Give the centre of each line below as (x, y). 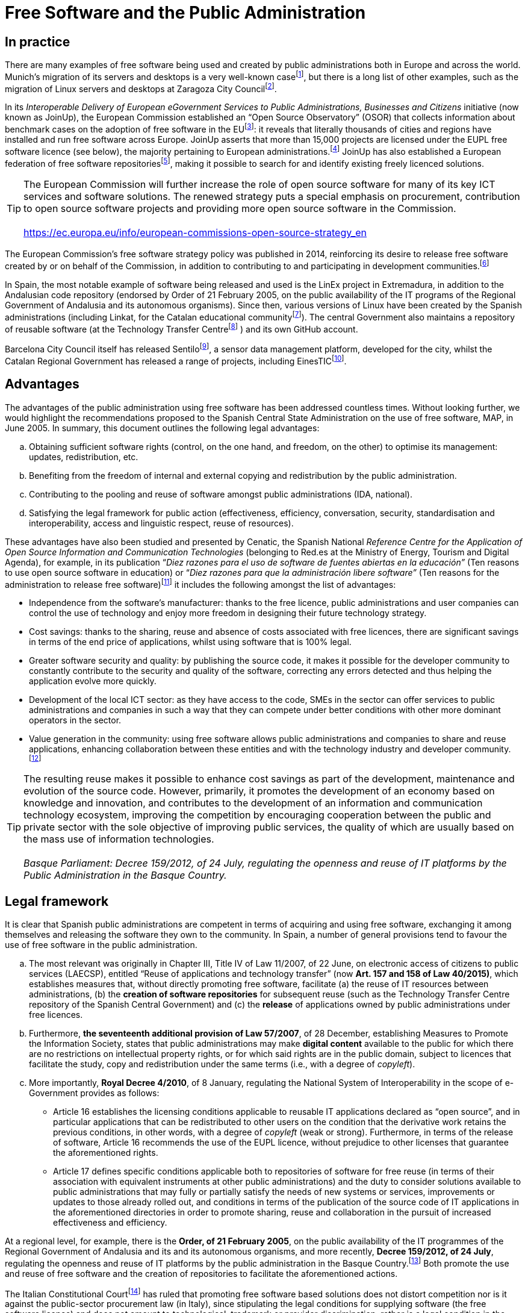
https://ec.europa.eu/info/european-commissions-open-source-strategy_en (195, 233)
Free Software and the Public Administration (185, 13)
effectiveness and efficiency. (110, 1223)
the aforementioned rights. (106, 1153)
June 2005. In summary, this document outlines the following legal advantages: (162, 428)
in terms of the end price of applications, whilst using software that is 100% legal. (190, 642)
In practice (38, 42)
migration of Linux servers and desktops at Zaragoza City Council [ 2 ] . (141, 88)
